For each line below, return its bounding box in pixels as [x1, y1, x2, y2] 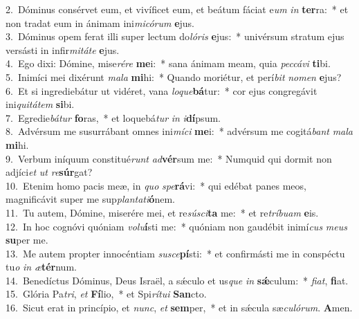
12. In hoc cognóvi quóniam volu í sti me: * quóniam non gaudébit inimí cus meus [6, 219, 347, 233]
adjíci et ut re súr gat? [6, 165, 93, 179]
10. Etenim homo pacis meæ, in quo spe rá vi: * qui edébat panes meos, [6, 178, 306, 192]
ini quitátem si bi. [6, 97, 75, 111]
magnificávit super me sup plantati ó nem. [6, 192, 175, 206]
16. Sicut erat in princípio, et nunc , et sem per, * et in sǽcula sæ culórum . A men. [6, 300, 353, 315]
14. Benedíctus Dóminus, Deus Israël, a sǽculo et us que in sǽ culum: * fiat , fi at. [6, 273, 349, 287]
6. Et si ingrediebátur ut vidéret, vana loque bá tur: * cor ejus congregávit [6, 83, 317, 98]
